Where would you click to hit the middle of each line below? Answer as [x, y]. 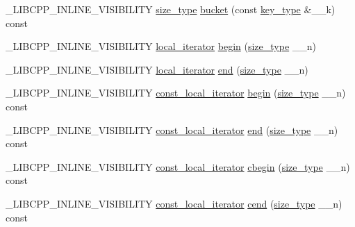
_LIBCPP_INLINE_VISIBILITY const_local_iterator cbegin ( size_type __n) [178, 166]
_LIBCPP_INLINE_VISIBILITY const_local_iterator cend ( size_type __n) [174, 203]
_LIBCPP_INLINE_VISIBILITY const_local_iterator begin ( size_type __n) [176, 93]
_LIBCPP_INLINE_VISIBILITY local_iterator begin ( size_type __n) [161, 46]
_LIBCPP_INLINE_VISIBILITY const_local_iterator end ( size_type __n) [172, 129]
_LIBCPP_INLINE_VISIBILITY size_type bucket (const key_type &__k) [171, 9]
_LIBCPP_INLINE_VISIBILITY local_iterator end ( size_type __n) [157, 69]
